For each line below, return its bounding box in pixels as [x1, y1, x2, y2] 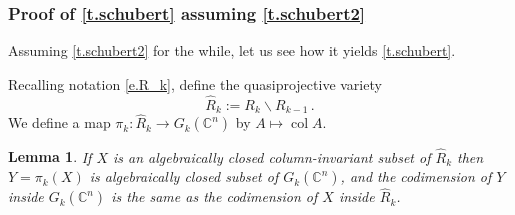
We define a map [8, 112, 111, 133]
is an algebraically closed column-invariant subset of [113, 146, 431, 167]
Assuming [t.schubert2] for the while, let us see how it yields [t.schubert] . [8, 40, 456, 61]
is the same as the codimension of [111, 186, 318, 207]
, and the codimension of [340, 166, 492, 187]
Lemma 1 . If [8, 146, 92, 167]
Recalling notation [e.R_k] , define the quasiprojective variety [8, 73, 382, 94]
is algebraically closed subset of [89, 166, 279, 187]
